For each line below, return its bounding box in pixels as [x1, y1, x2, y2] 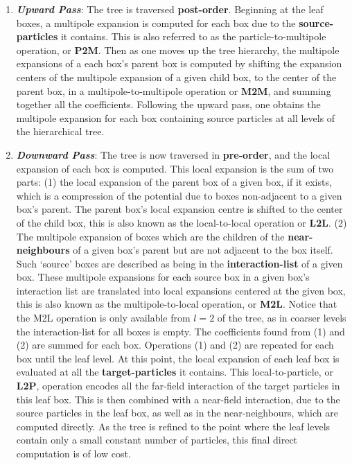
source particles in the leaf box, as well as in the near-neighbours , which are [16, 405, 338, 420]
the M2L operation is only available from [16, 310, 191, 325]
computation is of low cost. [16, 446, 131, 460]
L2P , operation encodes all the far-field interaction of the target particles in [16, 378, 340, 393]
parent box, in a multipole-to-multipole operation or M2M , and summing [16, 83, 331, 98]
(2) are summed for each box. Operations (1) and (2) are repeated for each [16, 337, 334, 352]
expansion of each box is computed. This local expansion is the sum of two [16, 161, 334, 175]
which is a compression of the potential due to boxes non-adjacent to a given [16, 188, 342, 202]
